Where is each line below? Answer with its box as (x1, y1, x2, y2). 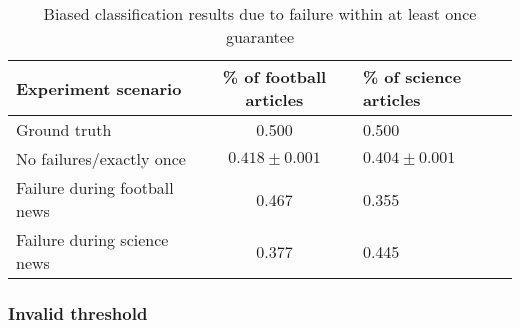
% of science (362, 65, 462, 88)
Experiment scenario (16, 76, 182, 100)
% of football (222, 65, 327, 88)
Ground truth (16, 118, 112, 141)
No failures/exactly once (16, 147, 186, 170)
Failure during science (16, 228, 169, 251)
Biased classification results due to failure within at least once (43, 2, 477, 25)
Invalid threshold (8, 300, 148, 325)
